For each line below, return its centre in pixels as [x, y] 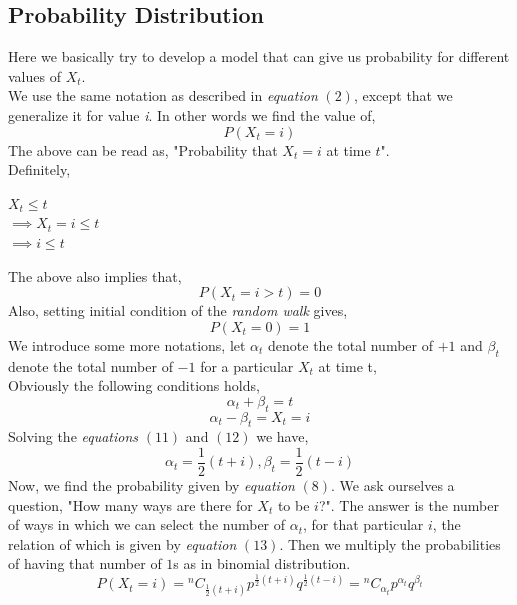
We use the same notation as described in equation [163, 95]
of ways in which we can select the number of [147, 524]
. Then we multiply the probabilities [390, 543]
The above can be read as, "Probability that [143, 149]
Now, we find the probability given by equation [151, 484]
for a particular [247, 365]
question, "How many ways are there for [130, 504]
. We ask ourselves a [393, 484]
